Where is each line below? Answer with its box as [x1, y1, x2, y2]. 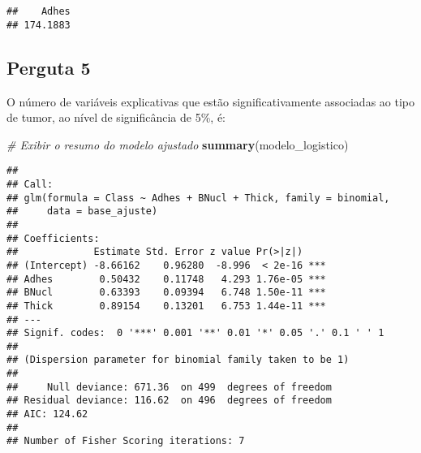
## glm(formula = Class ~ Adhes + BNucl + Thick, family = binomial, [6, 192, 390, 204]
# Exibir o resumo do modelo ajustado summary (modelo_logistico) [6, 136, 349, 153]
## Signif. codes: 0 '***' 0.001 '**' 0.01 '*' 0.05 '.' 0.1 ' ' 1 [6, 327, 384, 339]
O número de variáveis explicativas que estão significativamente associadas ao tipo [6, 93, 415, 110]
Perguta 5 [6, 54, 91, 80]
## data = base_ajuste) [6, 205, 158, 218]
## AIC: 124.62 [6, 408, 88, 421]
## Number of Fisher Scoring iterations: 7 [6, 435, 245, 447]
